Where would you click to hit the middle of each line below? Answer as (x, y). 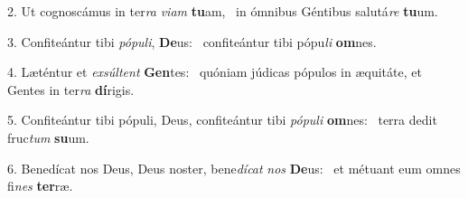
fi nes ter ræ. (40, 186)
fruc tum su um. (48, 137)
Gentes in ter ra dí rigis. (71, 89)
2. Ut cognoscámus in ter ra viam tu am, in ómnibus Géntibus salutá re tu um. (223, 11)
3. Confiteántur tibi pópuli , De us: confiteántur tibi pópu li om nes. (192, 41)
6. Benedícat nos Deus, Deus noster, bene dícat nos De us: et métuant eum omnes (234, 168)
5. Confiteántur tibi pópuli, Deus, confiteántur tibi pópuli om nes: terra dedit (222, 120)
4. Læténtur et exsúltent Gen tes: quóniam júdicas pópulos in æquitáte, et (215, 72)
